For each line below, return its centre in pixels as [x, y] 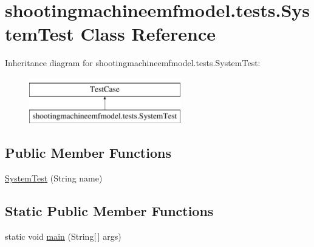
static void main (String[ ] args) [63, 236]
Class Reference [148, 34]
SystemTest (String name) [54, 178]
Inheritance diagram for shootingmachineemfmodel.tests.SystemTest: [133, 63]
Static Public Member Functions [109, 211]
